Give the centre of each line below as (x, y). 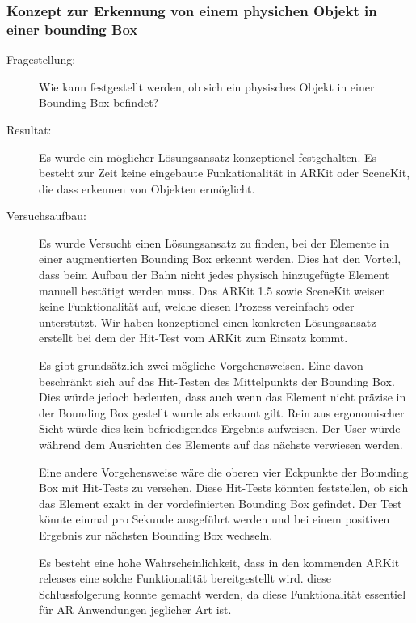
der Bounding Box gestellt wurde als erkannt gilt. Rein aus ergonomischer (222, 412)
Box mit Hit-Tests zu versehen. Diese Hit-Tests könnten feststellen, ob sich (224, 487)
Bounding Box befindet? (99, 102)
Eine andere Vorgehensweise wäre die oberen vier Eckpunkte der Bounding (224, 471)
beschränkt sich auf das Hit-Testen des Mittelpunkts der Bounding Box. (217, 381)
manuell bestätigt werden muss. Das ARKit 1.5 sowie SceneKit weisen (212, 290)
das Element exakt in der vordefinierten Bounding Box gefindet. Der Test (221, 503)
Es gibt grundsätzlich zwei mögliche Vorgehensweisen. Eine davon (201, 365)
